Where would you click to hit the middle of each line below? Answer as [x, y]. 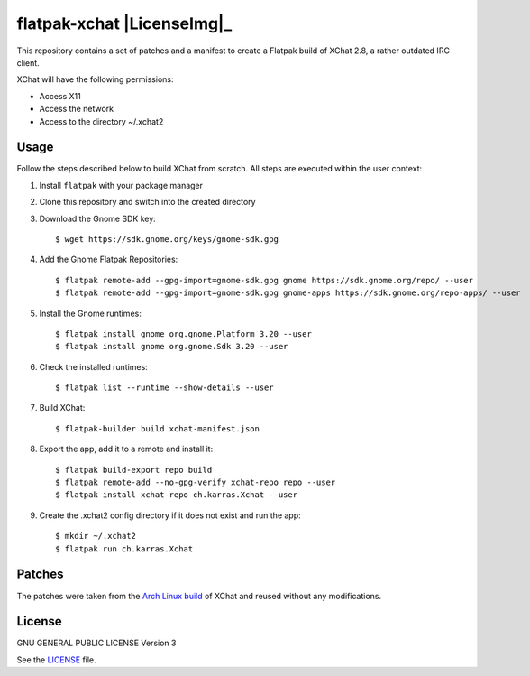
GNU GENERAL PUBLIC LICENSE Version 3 [96, 643]
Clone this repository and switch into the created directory [147, 202]
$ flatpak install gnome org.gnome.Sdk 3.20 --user [172, 347]
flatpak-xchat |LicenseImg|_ [124, 23]
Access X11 [60, 96]
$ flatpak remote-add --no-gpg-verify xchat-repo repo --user [196, 482]
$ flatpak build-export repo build [134, 470]
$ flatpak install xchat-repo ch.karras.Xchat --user [176, 495]
